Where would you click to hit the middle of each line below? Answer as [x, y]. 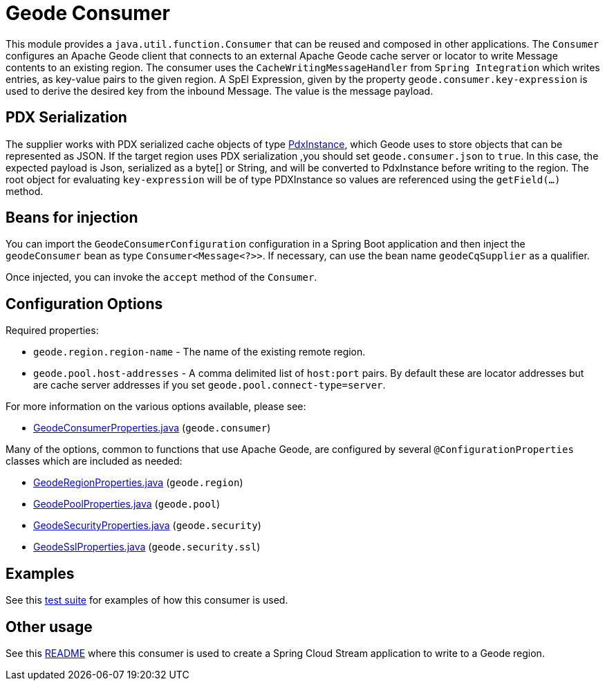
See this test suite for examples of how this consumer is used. [147, 600]
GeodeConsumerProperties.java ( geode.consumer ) [152, 428]
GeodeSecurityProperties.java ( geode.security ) [147, 526]
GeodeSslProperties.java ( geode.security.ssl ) [147, 547]
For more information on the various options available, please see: [156, 407]
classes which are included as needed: [94, 461]
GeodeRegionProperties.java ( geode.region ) [138, 483]
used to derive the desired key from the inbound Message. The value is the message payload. [220, 91]
